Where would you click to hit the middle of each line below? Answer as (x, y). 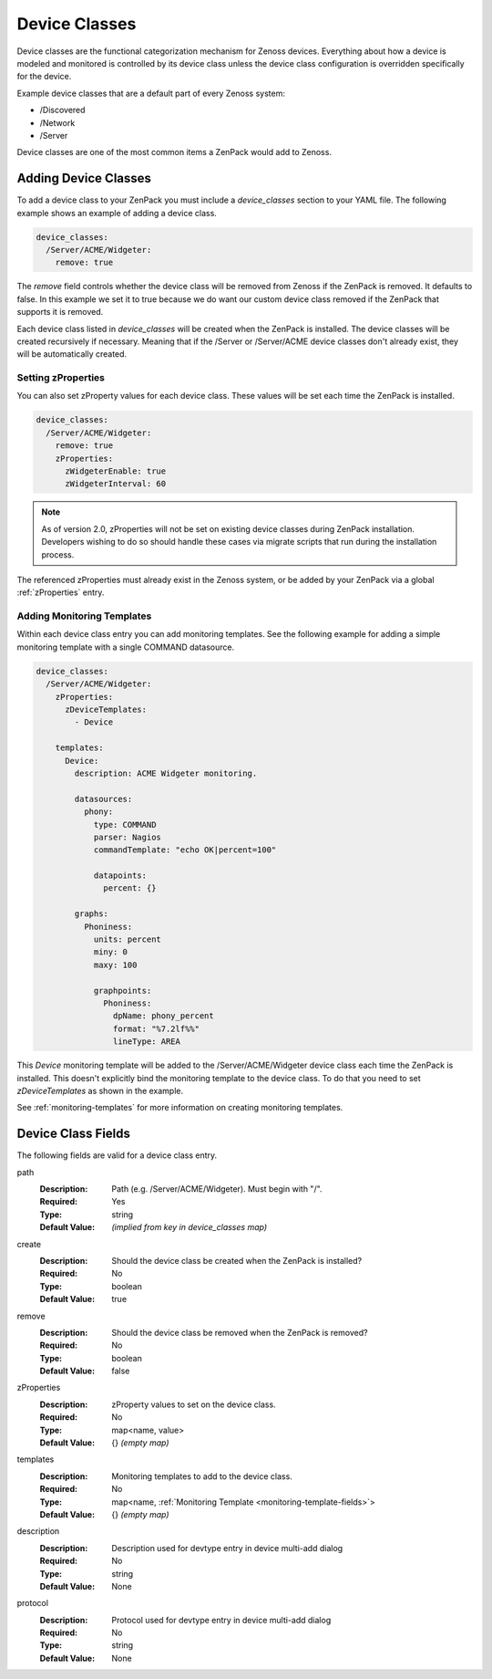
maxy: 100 (115, 965)
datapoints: (120, 876)
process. (58, 554)
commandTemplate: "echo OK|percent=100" (185, 850)
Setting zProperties (61, 378)
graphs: (92, 914)
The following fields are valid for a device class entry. (117, 1155)
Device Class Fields (74, 1134)
